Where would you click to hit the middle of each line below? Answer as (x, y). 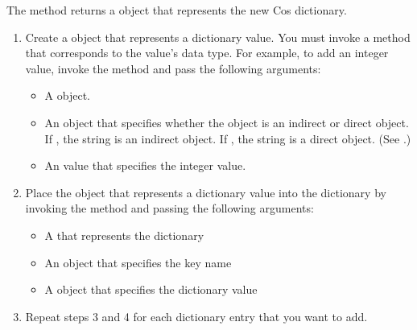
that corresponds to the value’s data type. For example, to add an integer (207, 53)
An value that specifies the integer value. (145, 165)
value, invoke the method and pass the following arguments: (173, 68)
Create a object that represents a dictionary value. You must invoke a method (218, 37)
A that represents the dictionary (124, 235)
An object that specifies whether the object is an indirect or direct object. (227, 122)
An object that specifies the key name (138, 262)
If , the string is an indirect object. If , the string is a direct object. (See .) (228, 138)
